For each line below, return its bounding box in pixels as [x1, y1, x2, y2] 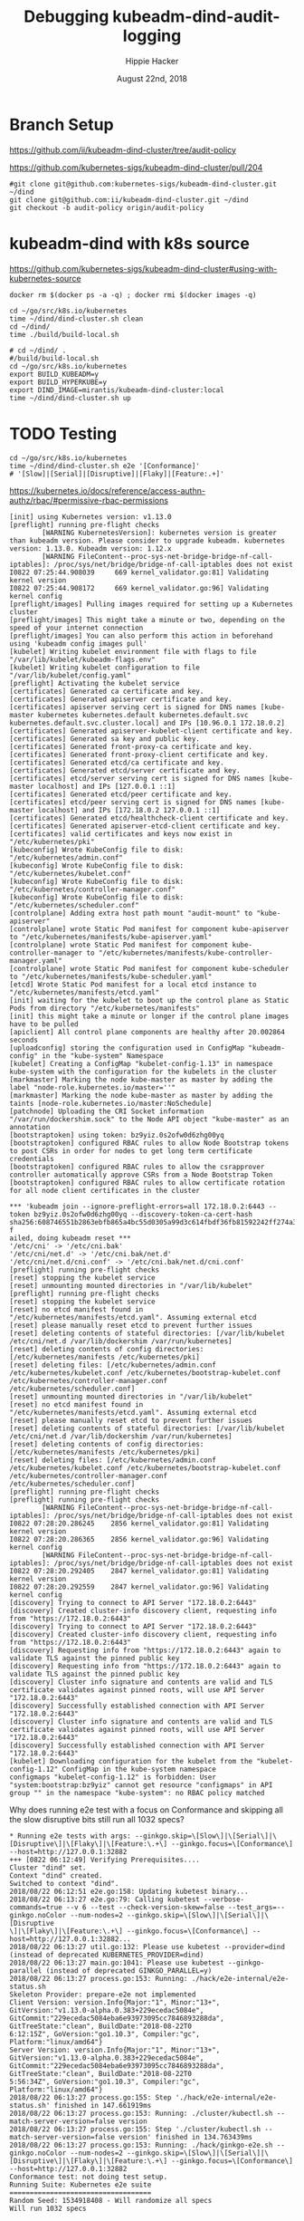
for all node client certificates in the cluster [9, 1186, 201, 1195]
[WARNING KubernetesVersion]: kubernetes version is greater [42, 528, 278, 537]
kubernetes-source [9, 273, 81, 284]
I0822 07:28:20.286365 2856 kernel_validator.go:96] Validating [9, 1534, 270, 1543]
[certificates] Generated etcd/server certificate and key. [9, 765, 242, 775]
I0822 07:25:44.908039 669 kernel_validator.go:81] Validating [9, 568, 270, 577]
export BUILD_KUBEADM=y [9, 370, 100, 379]
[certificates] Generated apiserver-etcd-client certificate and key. [9, 822, 281, 831]
